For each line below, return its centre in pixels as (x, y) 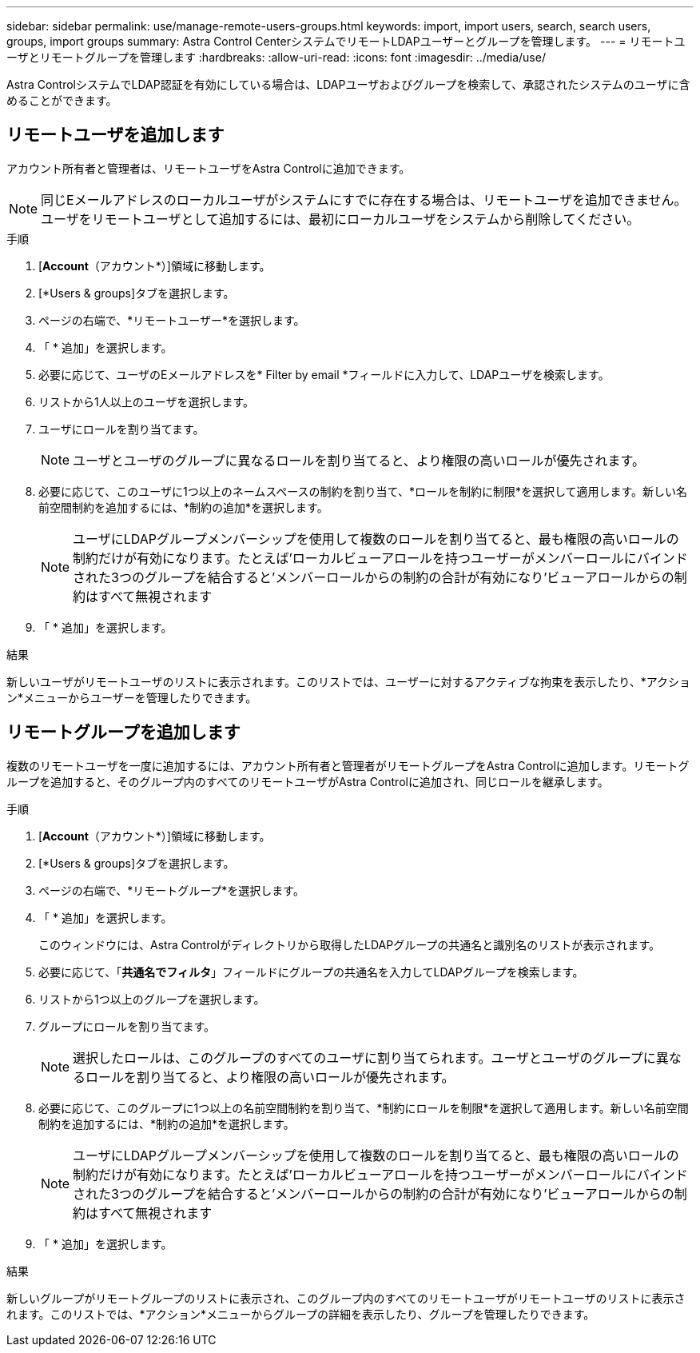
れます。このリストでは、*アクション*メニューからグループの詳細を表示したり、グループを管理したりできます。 (301, 1314)
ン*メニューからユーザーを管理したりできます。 (132, 697)
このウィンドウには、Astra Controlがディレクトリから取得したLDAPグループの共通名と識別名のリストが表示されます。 (349, 944)
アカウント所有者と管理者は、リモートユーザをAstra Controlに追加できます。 (209, 168)
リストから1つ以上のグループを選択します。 (152, 999)
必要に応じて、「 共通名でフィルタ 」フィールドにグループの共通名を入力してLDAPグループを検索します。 (311, 972)
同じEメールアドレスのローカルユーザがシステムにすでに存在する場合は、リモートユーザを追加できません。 (364, 200)
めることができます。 (62, 100)
